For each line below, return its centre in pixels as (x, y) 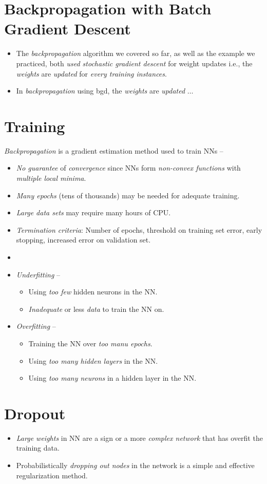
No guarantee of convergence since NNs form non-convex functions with (128, 168)
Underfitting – (38, 274)
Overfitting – (36, 326)
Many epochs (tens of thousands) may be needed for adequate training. (128, 195)
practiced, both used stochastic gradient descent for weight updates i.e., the (134, 63)
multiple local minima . (51, 178)
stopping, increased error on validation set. (83, 240)
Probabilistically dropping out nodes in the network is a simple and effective (135, 465)
